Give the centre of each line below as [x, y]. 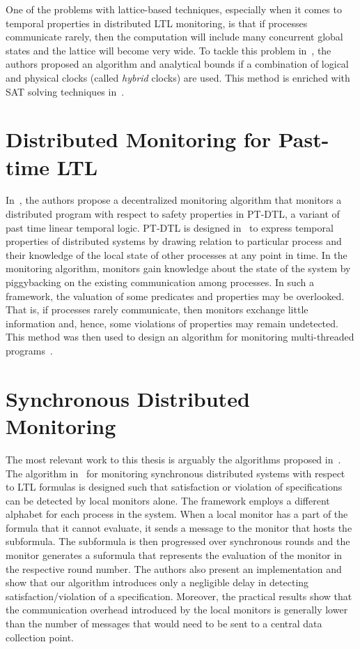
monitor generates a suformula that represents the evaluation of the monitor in [174, 555]
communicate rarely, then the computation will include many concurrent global [174, 37]
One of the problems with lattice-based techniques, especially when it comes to [174, 9]
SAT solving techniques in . [65, 91]
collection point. [40, 637]
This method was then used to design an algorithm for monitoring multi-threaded [180, 337]
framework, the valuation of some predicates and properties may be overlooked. [175, 296]
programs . [29, 350]
